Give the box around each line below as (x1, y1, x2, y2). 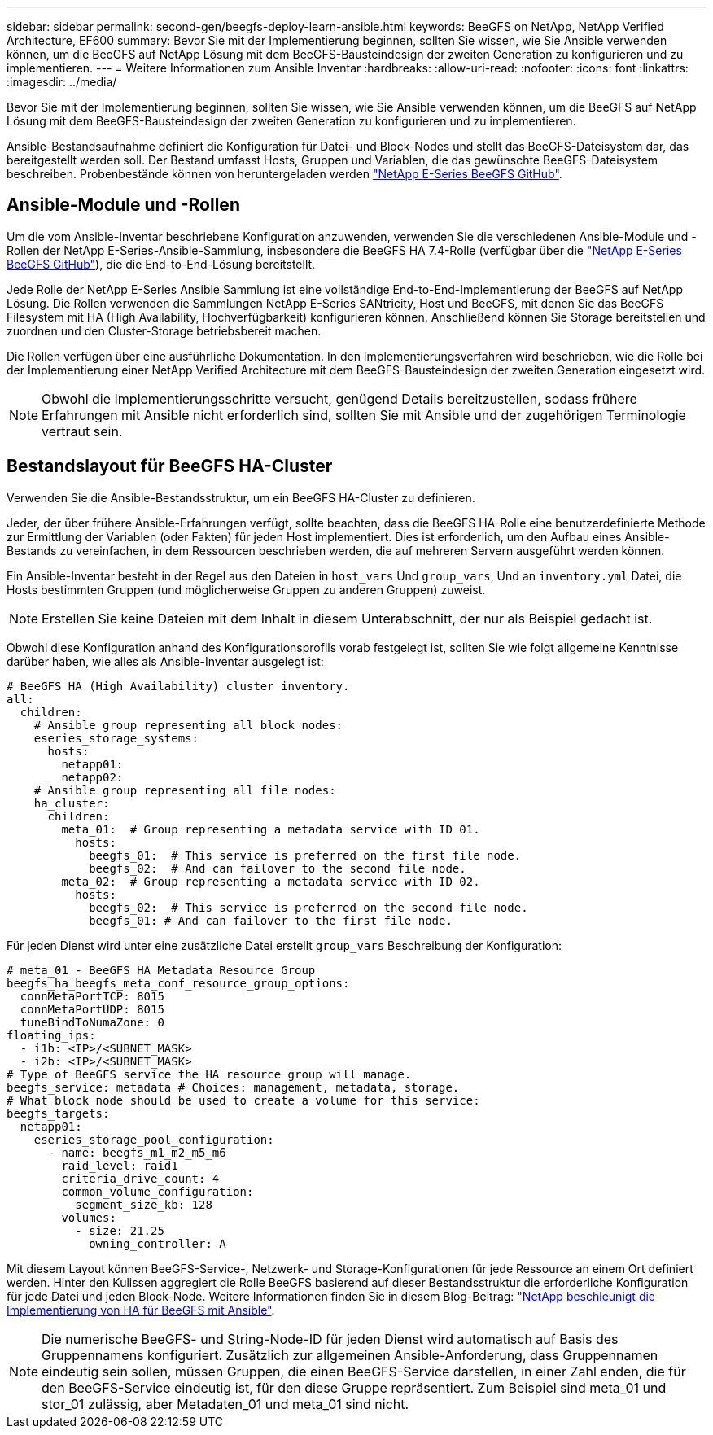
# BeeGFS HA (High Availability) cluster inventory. (7, 679, 350, 693)
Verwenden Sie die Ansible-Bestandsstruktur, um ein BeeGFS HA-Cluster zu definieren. (7, 490, 475, 505)
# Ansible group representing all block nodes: (33, 718, 343, 732)
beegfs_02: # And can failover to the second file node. (89, 861, 466, 875)
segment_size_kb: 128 (75, 1197, 212, 1211)
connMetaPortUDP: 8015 (20, 1002, 164, 1016)
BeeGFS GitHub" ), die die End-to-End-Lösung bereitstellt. (7, 256, 316, 271)
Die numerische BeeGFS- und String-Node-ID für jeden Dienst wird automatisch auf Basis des (42, 1330, 619, 1347)
